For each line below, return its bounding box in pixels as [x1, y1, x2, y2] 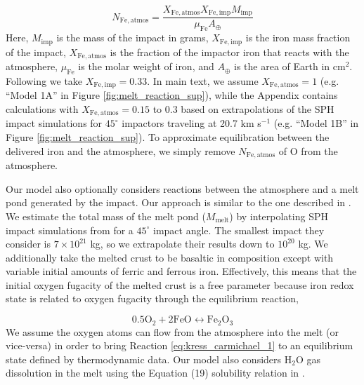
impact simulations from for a [6, 222, 134, 237]
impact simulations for [6, 116, 103, 130]
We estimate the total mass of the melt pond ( [6, 208, 206, 223]
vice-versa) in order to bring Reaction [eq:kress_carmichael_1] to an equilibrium [6, 338, 353, 353]
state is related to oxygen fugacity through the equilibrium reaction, [6, 291, 299, 306]
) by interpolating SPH [229, 208, 328, 223]
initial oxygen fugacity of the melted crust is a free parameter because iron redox [6, 277, 354, 292]
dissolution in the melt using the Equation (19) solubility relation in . [6, 365, 305, 380]
